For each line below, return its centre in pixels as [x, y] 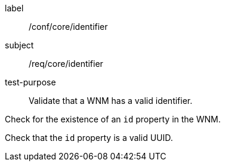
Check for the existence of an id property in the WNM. [113, 119]
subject [19, 45]
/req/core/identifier [66, 64]
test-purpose [30, 82]
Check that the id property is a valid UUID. [89, 138]
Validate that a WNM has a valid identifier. [111, 101]
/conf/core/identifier [68, 27]
